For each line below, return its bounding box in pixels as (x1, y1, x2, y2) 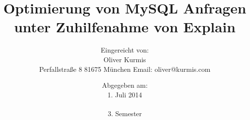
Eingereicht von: (100, 45, 149, 55)
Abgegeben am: (101, 80, 148, 90)
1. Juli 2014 (107, 89, 142, 99)
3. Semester (107, 108, 142, 118)
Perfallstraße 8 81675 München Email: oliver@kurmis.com (39, 64, 211, 74)
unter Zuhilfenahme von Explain (14, 17, 236, 37)
